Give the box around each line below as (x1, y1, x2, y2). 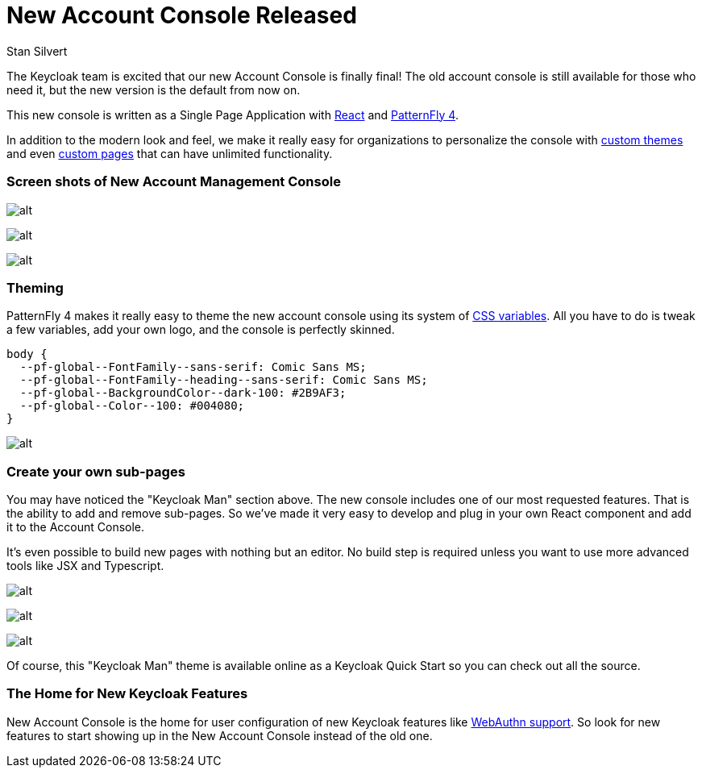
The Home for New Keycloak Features (6, 685, 248, 702)
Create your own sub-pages (6, 463, 185, 480)
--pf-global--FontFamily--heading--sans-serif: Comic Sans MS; (19, 373, 428, 387)
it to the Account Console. (6, 520, 145, 534)
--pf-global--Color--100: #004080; (19, 399, 245, 413)
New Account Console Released (6, 2, 357, 29)
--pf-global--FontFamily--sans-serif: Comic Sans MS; (19, 360, 367, 374)
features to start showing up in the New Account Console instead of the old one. (6, 728, 433, 743)
